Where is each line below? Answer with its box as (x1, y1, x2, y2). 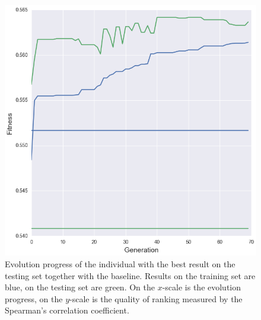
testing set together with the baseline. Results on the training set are (5, 269, 256, 281)
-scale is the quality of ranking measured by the (69, 292, 243, 305)
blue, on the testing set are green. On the (5, 281, 155, 293)
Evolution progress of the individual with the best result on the (5, 257, 235, 270)
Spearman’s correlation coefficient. (5, 304, 129, 316)
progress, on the (5, 292, 63, 305)
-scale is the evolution (162, 281, 241, 293)
